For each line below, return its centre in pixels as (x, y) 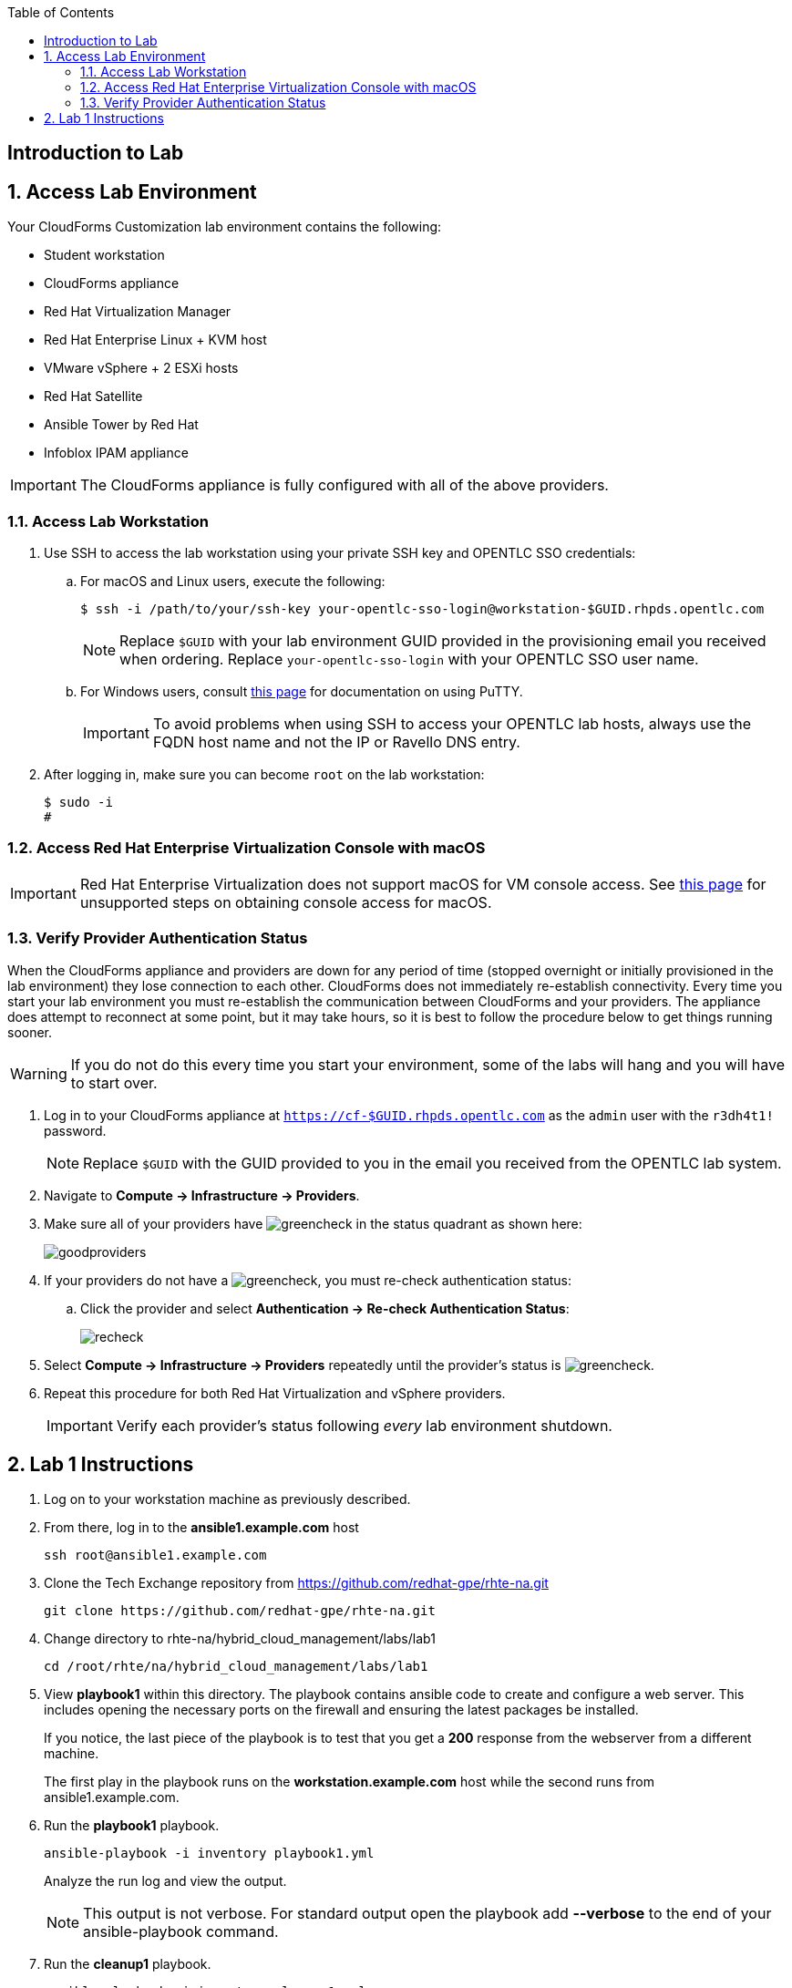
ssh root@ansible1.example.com (155, 1555)
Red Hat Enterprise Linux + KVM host (155, 340)
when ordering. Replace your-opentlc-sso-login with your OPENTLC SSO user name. (409, 659)
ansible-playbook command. (181, 1932)
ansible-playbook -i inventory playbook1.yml (209, 1854)
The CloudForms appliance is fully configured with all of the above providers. (344, 485)
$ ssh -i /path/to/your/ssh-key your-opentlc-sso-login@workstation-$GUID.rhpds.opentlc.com (422, 609)
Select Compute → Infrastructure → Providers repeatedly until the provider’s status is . (349, 1365)
